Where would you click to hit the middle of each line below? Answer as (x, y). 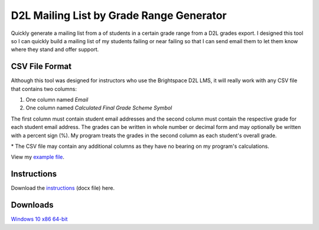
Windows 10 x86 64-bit (39, 219)
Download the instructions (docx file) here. (63, 188)
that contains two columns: (44, 89)
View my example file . (38, 157)
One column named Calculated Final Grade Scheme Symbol (99, 108)
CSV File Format (41, 67)
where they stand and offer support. (55, 50)
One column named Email (57, 100)
